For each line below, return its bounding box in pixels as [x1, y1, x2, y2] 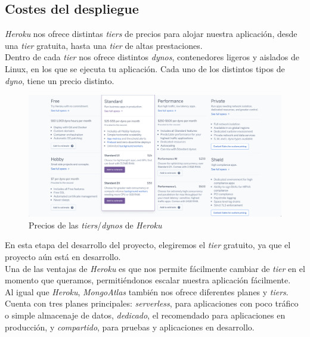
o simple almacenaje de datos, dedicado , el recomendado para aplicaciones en [5, 309, 286, 321]
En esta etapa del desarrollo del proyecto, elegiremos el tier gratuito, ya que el [5, 239, 291, 251]
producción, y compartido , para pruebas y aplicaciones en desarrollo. [5, 320, 255, 333]
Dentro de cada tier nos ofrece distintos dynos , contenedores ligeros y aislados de [5, 51, 299, 63]
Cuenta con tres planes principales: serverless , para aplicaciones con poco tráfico [5, 297, 299, 310]
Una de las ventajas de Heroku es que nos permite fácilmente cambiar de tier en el [5, 262, 305, 274]
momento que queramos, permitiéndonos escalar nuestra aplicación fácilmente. [5, 274, 291, 286]
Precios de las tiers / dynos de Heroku [29, 218, 162, 231]
